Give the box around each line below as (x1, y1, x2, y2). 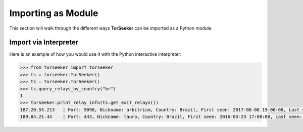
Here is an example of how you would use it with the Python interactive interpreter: (9, 51, 182, 57)
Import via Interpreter (9, 38, 79, 47)
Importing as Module (9, 8, 98, 19)
